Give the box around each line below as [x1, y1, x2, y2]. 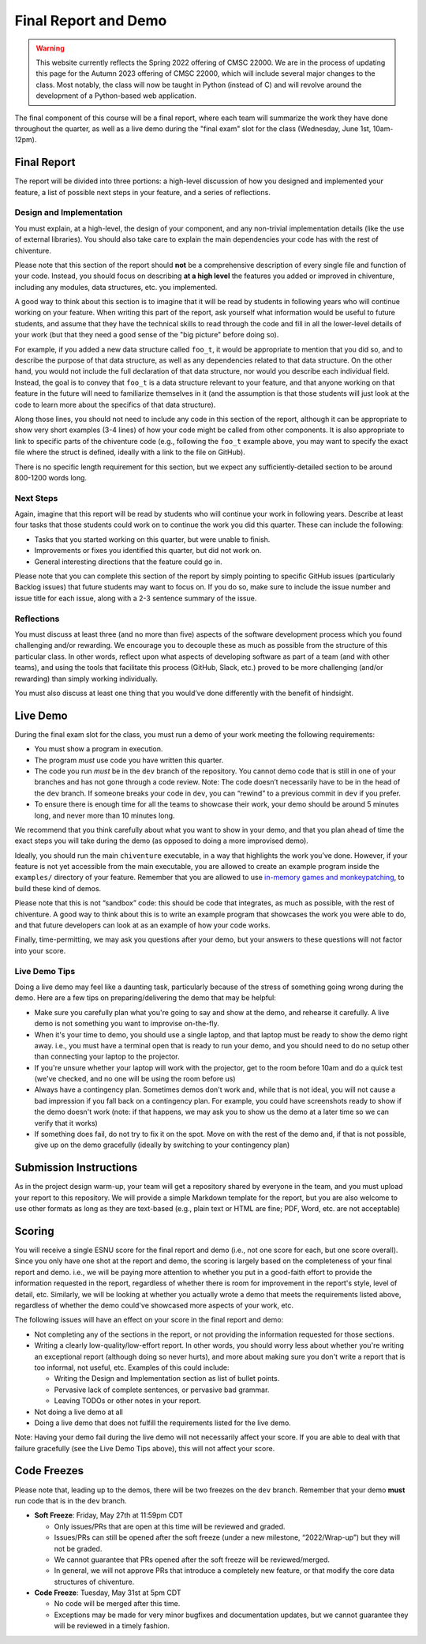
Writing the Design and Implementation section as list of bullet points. [54, 1374, 280, 1383]
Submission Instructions [14, 1161, 138, 1175]
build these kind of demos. [14, 883, 102, 893]
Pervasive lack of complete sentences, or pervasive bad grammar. [54, 1385, 270, 1394]
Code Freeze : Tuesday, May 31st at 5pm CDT [34, 1588, 181, 1597]
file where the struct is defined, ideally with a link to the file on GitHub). [14, 447, 246, 457]
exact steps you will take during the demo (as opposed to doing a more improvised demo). [14, 836, 309, 845]
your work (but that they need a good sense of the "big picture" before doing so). [14, 330, 279, 340]
